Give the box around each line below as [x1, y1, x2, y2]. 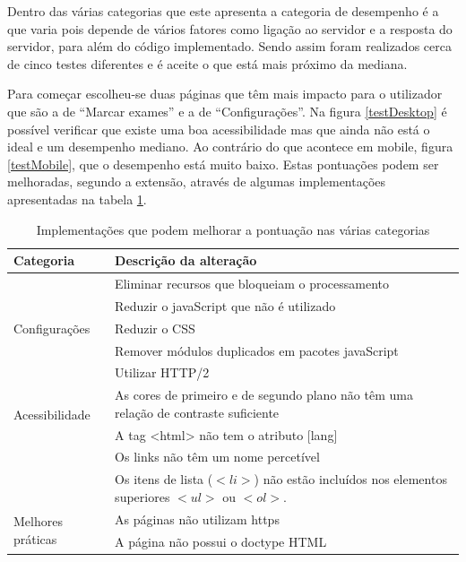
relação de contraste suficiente [115, 402, 280, 421]
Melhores [13, 512, 63, 531]
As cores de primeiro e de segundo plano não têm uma [115, 385, 413, 404]
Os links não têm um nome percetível [115, 447, 320, 466]
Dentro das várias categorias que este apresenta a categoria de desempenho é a [7, 2, 439, 20]
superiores [115, 487, 170, 506]
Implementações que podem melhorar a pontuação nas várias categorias [36, 220, 430, 238]
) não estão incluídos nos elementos [254, 470, 447, 489]
